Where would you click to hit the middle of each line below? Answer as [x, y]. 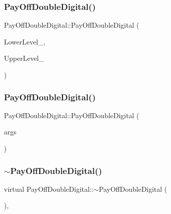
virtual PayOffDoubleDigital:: [49, 189]
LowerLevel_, [25, 41]
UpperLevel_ [24, 58]
